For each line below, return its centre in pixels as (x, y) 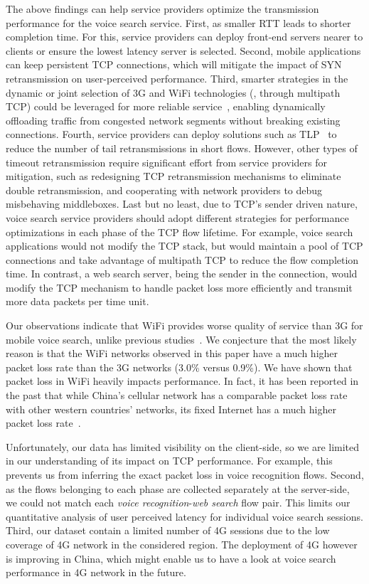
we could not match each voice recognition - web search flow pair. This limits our (178, 503)
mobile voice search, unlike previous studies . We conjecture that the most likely (181, 339)
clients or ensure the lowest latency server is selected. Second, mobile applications (183, 50)
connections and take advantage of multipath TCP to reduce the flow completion (182, 259)
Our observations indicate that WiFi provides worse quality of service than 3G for (184, 325)
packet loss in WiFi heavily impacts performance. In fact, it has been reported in (182, 381)
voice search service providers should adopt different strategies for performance (177, 217)
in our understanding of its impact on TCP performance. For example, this (169, 461)
